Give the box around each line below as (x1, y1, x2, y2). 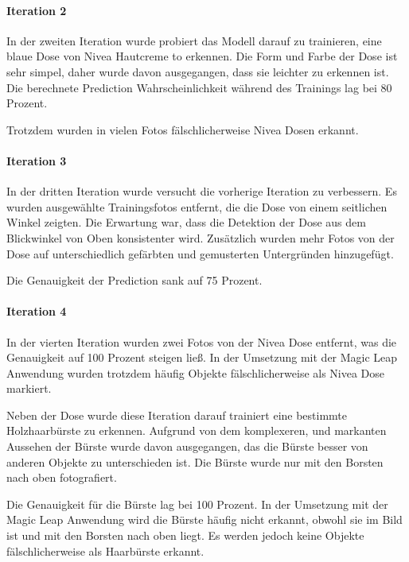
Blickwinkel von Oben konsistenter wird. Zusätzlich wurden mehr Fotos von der (6, 229, 395, 246)
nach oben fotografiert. (6, 469, 117, 486)
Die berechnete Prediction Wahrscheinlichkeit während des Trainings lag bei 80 (6, 79, 392, 95)
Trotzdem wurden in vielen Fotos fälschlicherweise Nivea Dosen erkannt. (6, 121, 359, 138)
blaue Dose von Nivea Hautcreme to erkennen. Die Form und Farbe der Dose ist (6, 48, 398, 64)
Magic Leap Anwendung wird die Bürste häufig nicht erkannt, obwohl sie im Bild (6, 511, 403, 528)
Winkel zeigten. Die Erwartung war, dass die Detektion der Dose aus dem (6, 214, 366, 231)
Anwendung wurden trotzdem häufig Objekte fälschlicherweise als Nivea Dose (6, 364, 385, 381)
